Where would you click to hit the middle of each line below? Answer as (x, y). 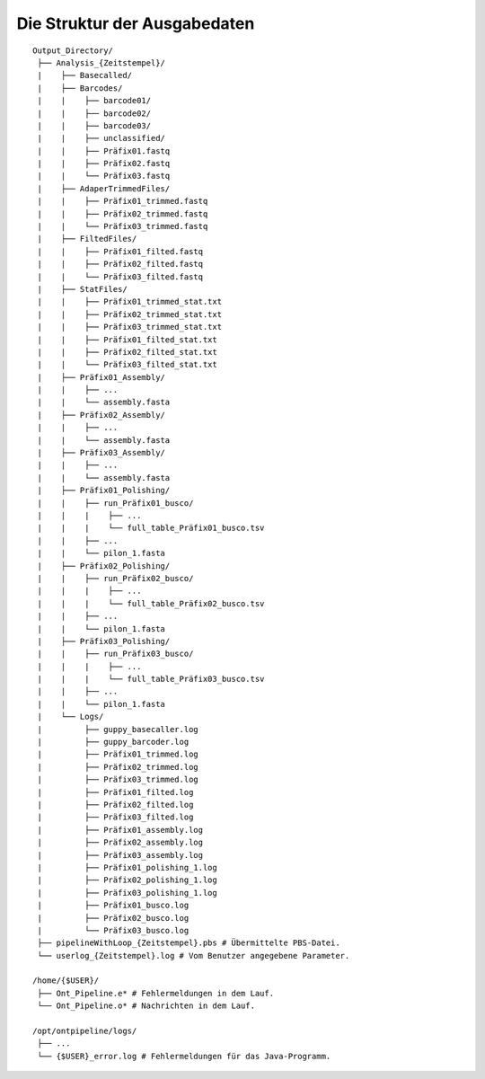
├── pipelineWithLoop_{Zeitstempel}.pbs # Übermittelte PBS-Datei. (189, 943)
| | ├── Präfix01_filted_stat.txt (127, 340)
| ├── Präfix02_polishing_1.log (127, 880)
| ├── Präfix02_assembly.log (120, 843)
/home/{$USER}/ (66, 981)
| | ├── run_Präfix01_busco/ (115, 503)
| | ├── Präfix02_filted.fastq (120, 264)
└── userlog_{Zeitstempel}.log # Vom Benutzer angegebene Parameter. (194, 955)
